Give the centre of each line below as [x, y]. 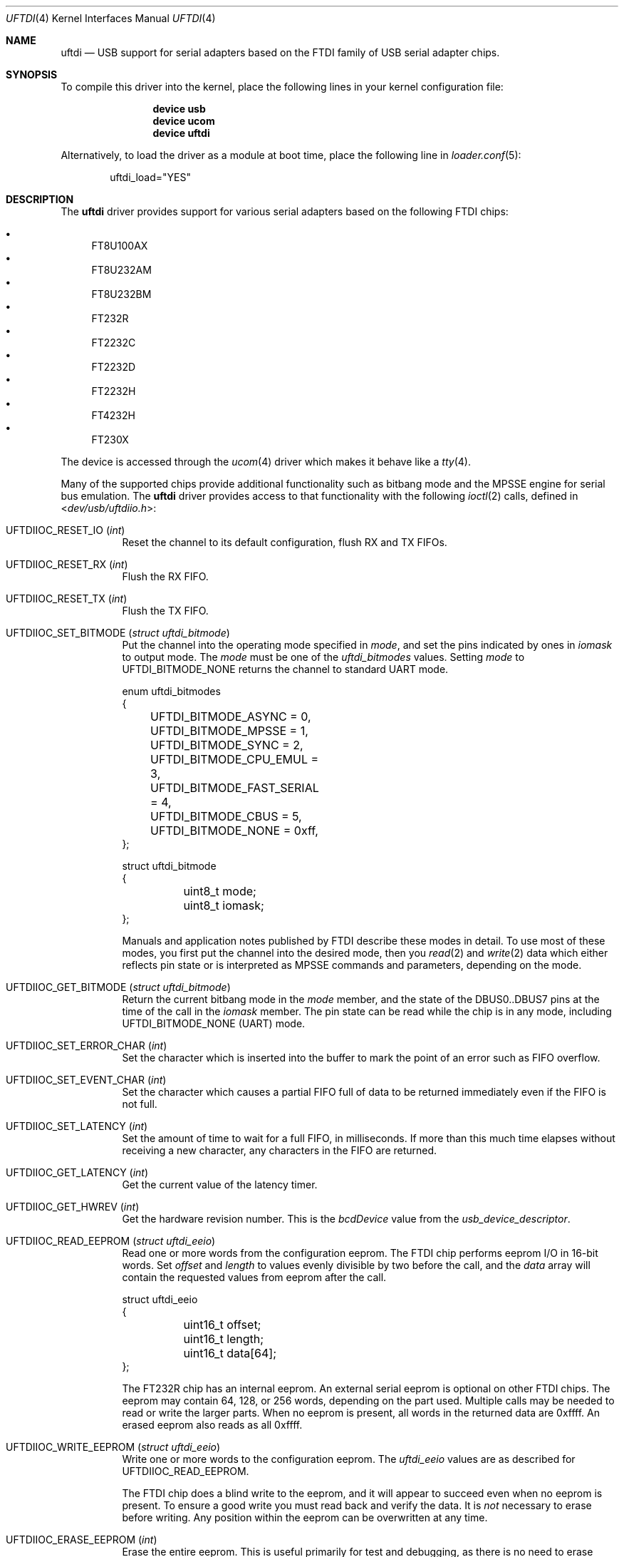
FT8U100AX [120, 246]
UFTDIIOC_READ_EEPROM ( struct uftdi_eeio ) [111, 1241]
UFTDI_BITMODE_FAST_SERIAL [235, 788]
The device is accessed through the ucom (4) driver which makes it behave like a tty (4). [266, 462]
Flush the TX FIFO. [165, 611]
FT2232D [114, 367]
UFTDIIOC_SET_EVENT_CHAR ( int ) [86, 1080]
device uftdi [181, 133]
